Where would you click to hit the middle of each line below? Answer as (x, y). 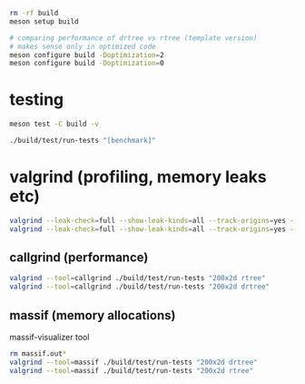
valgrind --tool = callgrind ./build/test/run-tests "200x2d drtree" (140, 287)
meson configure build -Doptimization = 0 (87, 64)
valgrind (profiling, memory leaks (138, 177)
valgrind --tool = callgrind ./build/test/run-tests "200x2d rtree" (138, 278)
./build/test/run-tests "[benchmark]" (83, 141)
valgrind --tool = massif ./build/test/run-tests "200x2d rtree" (132, 370)
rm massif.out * (38, 354)
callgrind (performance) (79, 258)
